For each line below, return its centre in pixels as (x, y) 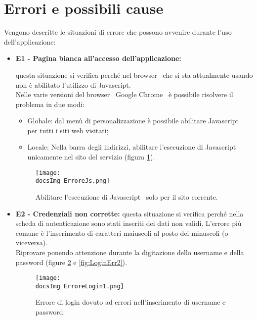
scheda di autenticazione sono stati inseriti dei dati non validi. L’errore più (128, 223)
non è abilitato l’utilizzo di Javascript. (73, 84)
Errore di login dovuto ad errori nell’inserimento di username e (130, 302)
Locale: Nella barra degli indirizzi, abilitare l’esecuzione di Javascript (132, 147)
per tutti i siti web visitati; (68, 130)
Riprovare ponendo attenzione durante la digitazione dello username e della (130, 252)
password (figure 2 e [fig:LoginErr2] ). (71, 262)
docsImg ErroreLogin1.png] (80, 286)
